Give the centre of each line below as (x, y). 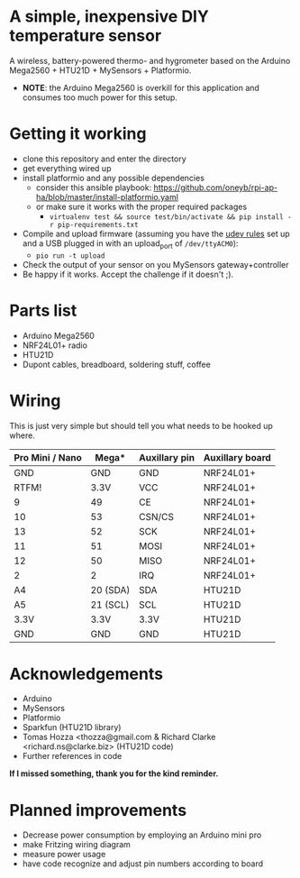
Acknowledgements (86, 674)
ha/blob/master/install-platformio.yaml (107, 197)
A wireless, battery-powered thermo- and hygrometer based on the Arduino (150, 60)
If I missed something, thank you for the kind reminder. (114, 773)
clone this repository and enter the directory (104, 159)
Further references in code (72, 756)
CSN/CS (156, 517)
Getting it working (78, 134)
